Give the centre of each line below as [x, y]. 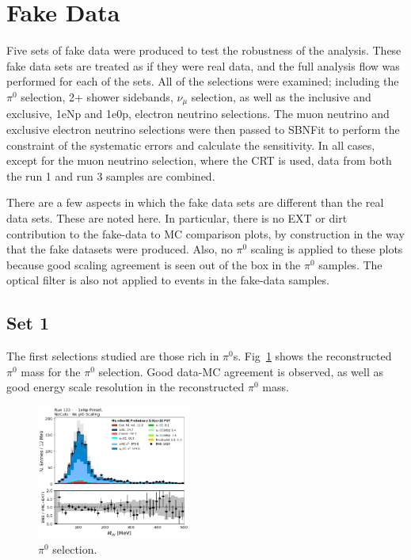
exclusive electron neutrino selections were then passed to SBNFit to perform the [203, 129]
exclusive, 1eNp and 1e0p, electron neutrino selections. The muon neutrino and [198, 114]
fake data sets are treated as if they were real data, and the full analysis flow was [203, 65]
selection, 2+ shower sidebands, [97, 96]
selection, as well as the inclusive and [281, 96]
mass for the [51, 371]
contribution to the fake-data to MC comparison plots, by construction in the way [205, 233]
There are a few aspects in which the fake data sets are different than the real [195, 202]
